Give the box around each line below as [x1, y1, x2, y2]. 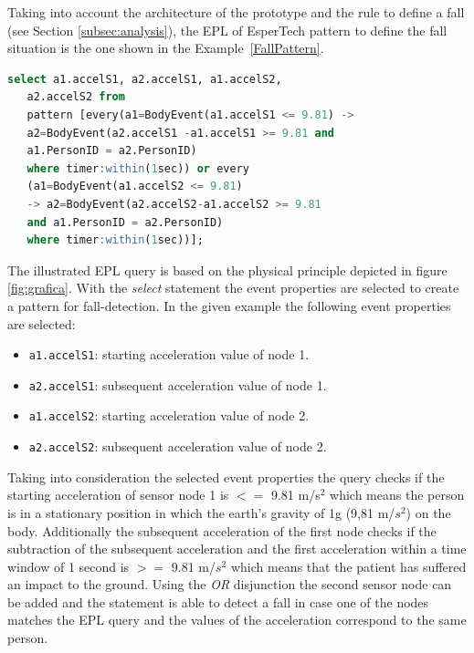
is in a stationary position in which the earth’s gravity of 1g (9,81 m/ [7, 503, 395, 522]
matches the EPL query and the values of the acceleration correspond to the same [7, 610, 467, 629]
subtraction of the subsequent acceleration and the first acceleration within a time [7, 539, 467, 558]
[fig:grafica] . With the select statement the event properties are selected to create [7, 278, 459, 297]
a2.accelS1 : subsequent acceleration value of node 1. [28, 375, 327, 394]
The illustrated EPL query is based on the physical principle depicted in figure [7, 260, 448, 279]
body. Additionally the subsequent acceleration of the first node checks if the [7, 521, 437, 540]
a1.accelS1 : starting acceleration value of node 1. [28, 345, 310, 364]
